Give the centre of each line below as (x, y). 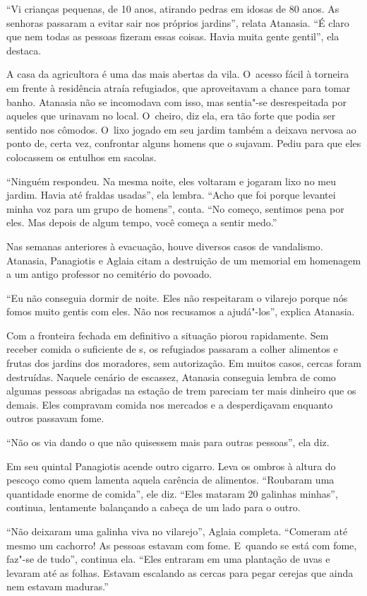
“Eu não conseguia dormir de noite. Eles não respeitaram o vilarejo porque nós (177, 297)
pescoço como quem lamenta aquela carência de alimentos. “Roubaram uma (170, 480)
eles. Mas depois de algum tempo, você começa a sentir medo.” (142, 222)
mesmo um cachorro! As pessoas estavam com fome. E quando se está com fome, (182, 545)
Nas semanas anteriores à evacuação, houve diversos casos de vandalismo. (165, 246)
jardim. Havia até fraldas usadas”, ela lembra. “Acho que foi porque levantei (171, 195)
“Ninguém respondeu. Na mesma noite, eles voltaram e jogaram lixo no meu (171, 181)
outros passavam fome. (55, 418)
